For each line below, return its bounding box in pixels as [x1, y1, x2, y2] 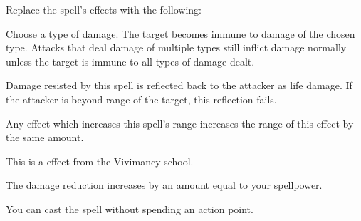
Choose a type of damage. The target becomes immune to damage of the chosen [6, 26, 355, 41]
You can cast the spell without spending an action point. [6, 201, 253, 216]
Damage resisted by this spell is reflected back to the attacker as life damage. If [6, 78, 352, 93]
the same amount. [6, 130, 84, 145]
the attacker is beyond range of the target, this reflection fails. [6, 91, 277, 106]
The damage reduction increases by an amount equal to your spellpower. [6, 178, 323, 192]
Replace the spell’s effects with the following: [6, 2, 202, 16]
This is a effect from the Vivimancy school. [6, 153, 194, 168]
